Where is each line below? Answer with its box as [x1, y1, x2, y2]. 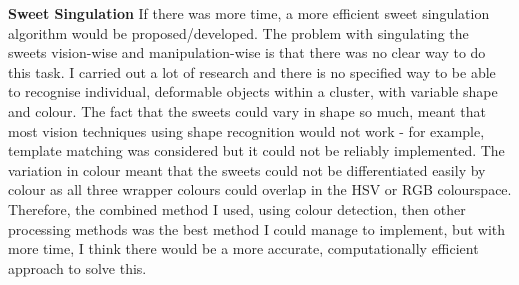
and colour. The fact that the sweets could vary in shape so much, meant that [8, 100, 486, 121]
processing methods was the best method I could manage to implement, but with [8, 218, 505, 239]
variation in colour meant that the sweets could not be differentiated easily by [8, 159, 486, 180]
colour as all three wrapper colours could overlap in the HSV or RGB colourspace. [8, 179, 512, 200]
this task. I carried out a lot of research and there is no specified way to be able [8, 61, 496, 82]
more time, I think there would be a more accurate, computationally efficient [8, 238, 479, 259]
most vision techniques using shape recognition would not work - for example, [8, 120, 485, 141]
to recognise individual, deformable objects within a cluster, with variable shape [8, 81, 498, 102]
